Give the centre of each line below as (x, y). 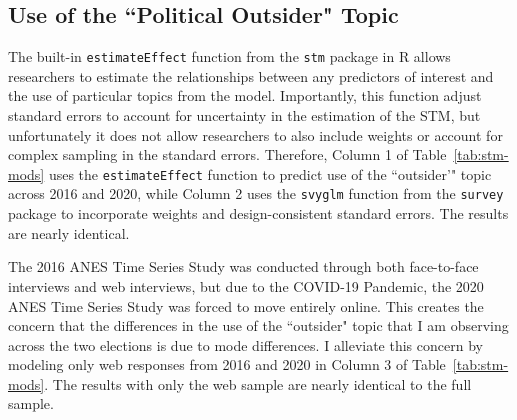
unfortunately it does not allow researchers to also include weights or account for (255, 134)
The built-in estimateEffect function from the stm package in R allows (229, 56)
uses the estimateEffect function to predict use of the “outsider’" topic (270, 173)
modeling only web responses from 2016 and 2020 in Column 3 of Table (227, 364)
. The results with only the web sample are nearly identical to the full (258, 383)
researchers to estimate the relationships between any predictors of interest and (251, 75)
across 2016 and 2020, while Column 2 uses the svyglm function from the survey (256, 193)
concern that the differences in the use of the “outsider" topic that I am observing (258, 325)
